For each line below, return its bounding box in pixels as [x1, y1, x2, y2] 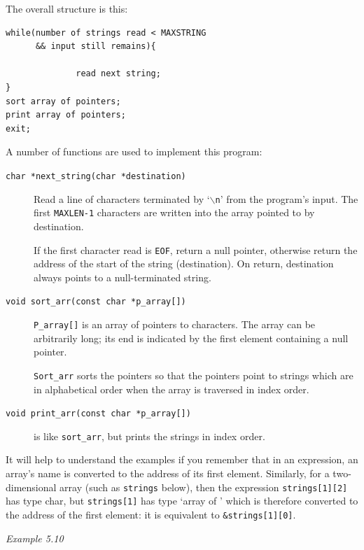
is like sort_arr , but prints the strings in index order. [34, 428, 265, 443]
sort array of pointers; [6, 96, 121, 106]
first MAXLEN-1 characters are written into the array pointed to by [34, 205, 315, 220]
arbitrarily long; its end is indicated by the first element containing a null [34, 330, 349, 345]
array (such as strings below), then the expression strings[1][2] [59, 479, 348, 494]
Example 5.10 [6, 530, 64, 545]
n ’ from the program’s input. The [215, 191, 358, 206]
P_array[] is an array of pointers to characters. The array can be [34, 317, 316, 331]
